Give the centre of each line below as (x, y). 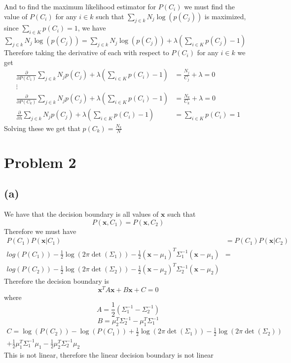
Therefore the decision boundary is (57, 281)
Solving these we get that (42, 128)
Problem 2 (40, 162)
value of (16, 16)
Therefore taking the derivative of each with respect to (87, 52)
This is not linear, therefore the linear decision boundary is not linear (109, 354)
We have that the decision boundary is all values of (81, 214)
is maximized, (225, 16)
